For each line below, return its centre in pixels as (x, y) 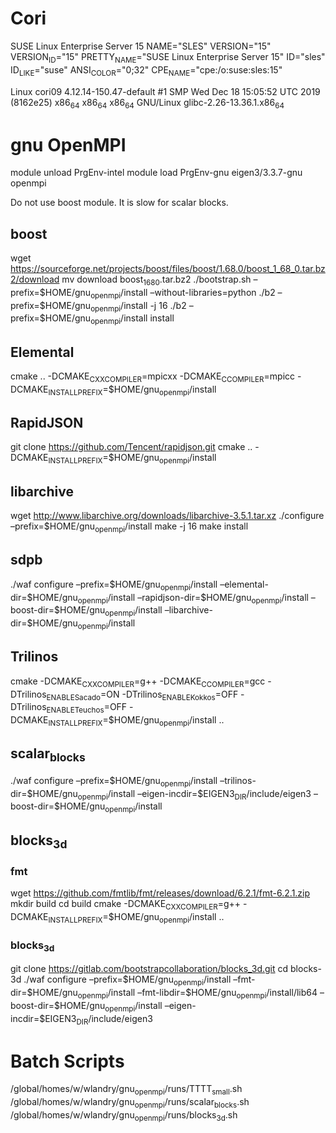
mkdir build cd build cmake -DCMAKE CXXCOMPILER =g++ (126, 905)
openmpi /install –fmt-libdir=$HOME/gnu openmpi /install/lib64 (197, 994)
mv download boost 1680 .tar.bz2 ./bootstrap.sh (156, 280)
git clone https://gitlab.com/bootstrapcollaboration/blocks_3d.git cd (149, 969)
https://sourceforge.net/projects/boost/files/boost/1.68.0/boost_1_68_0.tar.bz (168, 269)
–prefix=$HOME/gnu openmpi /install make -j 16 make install (129, 527)
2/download (35, 279)
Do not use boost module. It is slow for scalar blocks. (119, 203)
